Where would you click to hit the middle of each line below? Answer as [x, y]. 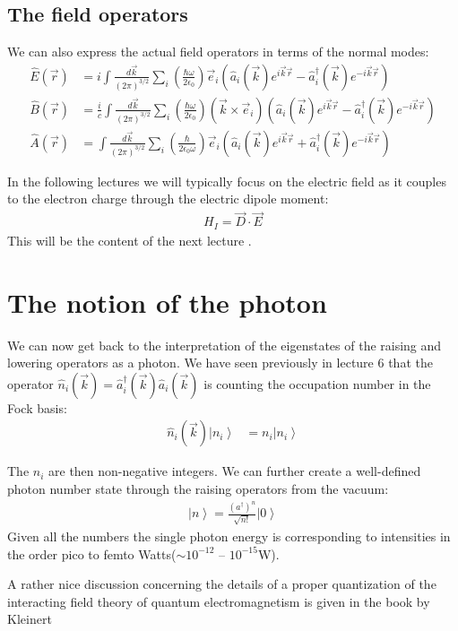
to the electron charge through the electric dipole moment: [168, 199]
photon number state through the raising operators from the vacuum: [198, 488]
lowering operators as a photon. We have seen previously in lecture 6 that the [220, 363]
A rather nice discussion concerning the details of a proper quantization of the [222, 584]
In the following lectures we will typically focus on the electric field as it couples [227, 181]
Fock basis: [37, 407]
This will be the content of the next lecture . [130, 240]
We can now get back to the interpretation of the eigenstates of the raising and [225, 345]
